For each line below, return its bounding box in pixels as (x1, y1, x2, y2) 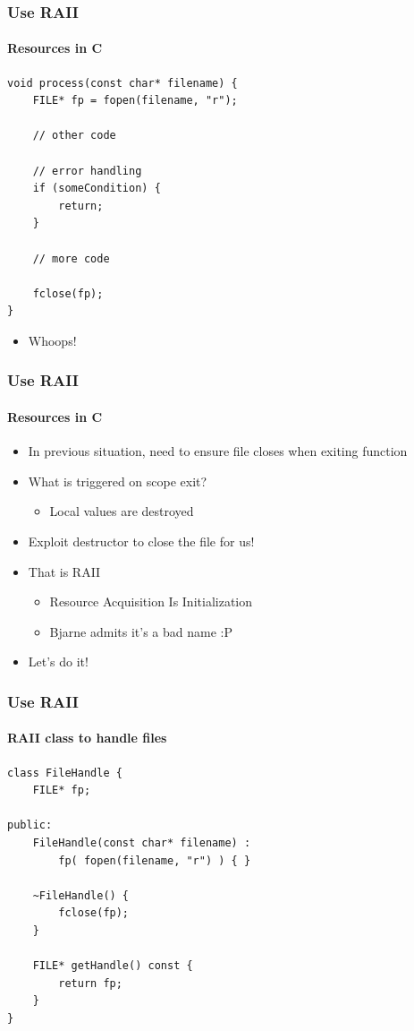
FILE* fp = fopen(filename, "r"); (32, 94, 238, 107)
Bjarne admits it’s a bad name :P (49, 622, 232, 640)
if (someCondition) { (32, 182, 161, 195)
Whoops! (28, 331, 77, 349)
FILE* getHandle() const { (32, 959, 193, 973)
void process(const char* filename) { (7, 76, 238, 90)
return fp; (58, 976, 123, 990)
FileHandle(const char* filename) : (32, 836, 251, 849)
